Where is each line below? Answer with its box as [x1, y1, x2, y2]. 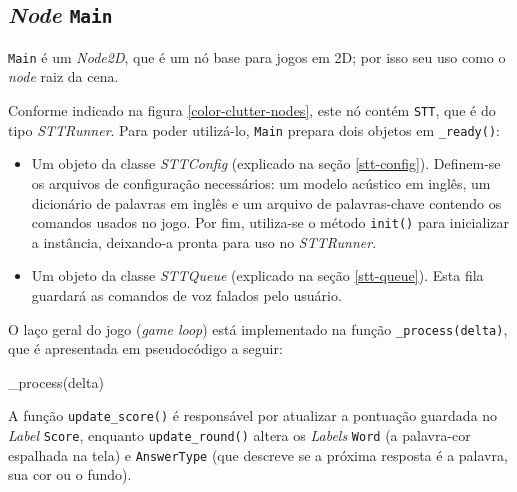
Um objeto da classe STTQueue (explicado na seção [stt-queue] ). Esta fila [31, 265, 484, 286]
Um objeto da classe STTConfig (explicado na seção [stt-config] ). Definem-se [31, 153, 501, 174]
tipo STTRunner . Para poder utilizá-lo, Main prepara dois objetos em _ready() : [8, 119, 500, 140]
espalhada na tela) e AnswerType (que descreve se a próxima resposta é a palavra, [8, 444, 508, 465]
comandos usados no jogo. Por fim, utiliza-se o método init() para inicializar [31, 212, 509, 233]
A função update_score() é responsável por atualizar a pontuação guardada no [8, 405, 498, 426]
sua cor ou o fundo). [8, 464, 132, 485]
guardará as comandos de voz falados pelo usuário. [31, 284, 342, 305]
